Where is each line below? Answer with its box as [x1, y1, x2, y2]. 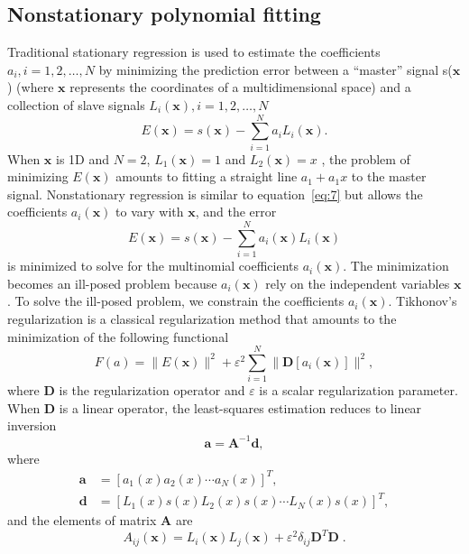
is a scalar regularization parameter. [259, 381, 458, 400]
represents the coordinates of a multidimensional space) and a [69, 78, 411, 97]
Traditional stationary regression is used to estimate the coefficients [7, 42, 381, 61]
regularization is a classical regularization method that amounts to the [7, 309, 397, 328]
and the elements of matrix [7, 511, 157, 530]
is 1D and [56, 149, 110, 168]
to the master [351, 167, 427, 186]
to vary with [115, 202, 184, 221]
